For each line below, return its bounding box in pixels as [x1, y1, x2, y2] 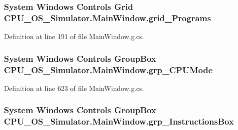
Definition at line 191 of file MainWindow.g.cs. [4, 31, 144, 42]
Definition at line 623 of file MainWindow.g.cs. [4, 83, 144, 93]
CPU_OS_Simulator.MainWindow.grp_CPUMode [4, 63, 213, 76]
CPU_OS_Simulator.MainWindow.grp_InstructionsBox [4, 115, 234, 128]
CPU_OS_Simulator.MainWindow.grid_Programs [4, 11, 211, 24]
